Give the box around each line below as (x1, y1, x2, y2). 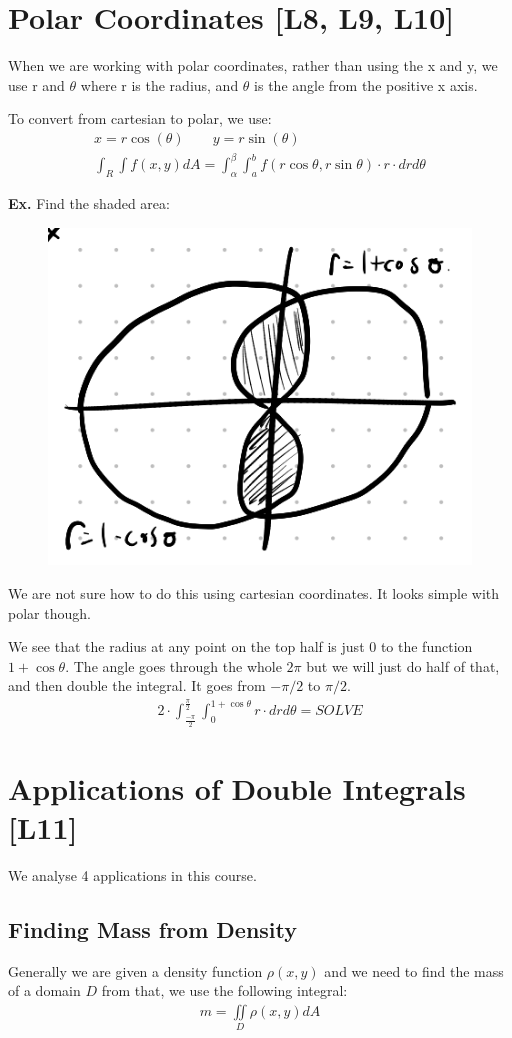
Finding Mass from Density (8, 913, 298, 944)
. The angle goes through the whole (65, 655, 282, 676)
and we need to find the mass (324, 960, 504, 981)
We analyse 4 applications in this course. (8, 864, 257, 885)
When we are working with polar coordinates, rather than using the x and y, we (8, 55, 498, 76)
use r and (8, 74, 65, 95)
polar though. (8, 602, 91, 623)
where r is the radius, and (80, 74, 239, 95)
